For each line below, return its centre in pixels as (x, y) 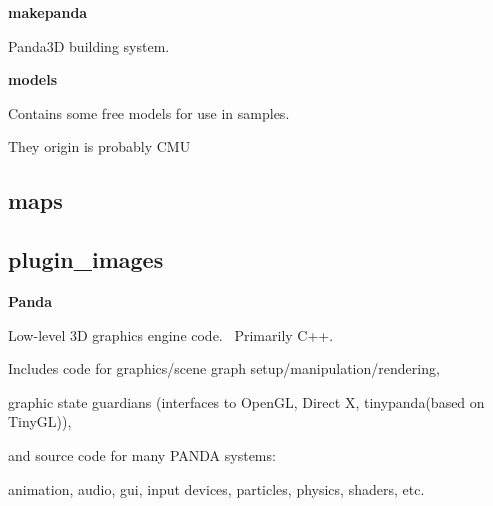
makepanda (48, 12)
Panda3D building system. (89, 45)
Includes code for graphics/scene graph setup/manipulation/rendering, (224, 368)
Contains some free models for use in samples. (149, 112)
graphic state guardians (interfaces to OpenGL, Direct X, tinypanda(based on (246, 401)
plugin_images (86, 259)
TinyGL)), (40, 421)
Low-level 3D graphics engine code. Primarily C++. (171, 334)
